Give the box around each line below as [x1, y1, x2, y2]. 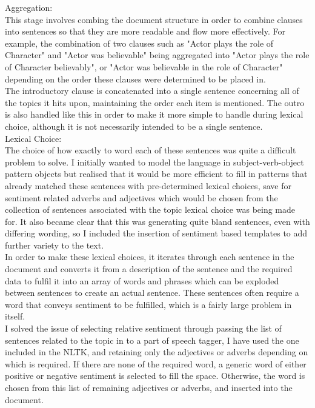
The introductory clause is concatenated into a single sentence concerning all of [5, 84, 299, 97]
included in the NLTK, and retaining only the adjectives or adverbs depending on [5, 346, 308, 358]
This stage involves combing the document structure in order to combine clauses [5, 13, 303, 25]
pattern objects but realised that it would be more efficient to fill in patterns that [5, 167, 308, 180]
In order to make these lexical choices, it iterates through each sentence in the [5, 250, 294, 263]
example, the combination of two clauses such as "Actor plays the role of [5, 36, 274, 49]
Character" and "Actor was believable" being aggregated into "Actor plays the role [5, 48, 310, 61]
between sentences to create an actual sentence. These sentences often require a [5, 286, 299, 299]
